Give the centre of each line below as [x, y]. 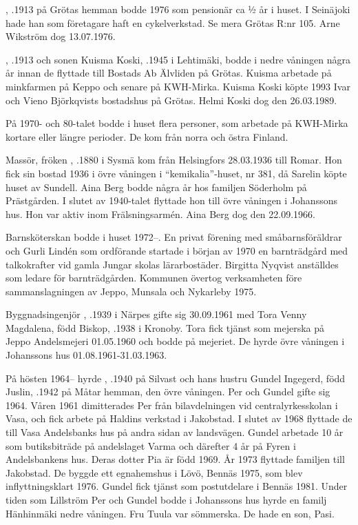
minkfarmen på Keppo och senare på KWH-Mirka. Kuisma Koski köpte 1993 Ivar [178, 86]
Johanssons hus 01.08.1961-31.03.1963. [86, 355]
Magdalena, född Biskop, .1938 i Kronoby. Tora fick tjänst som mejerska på [165, 327]
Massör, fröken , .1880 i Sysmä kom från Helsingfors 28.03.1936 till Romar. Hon [174, 160]
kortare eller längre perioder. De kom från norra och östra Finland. [147, 136]
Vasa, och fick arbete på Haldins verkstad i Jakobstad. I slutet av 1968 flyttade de [179, 418]
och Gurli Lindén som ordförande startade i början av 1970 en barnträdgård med [177, 250]
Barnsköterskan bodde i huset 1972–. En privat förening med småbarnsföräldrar [174, 237]
